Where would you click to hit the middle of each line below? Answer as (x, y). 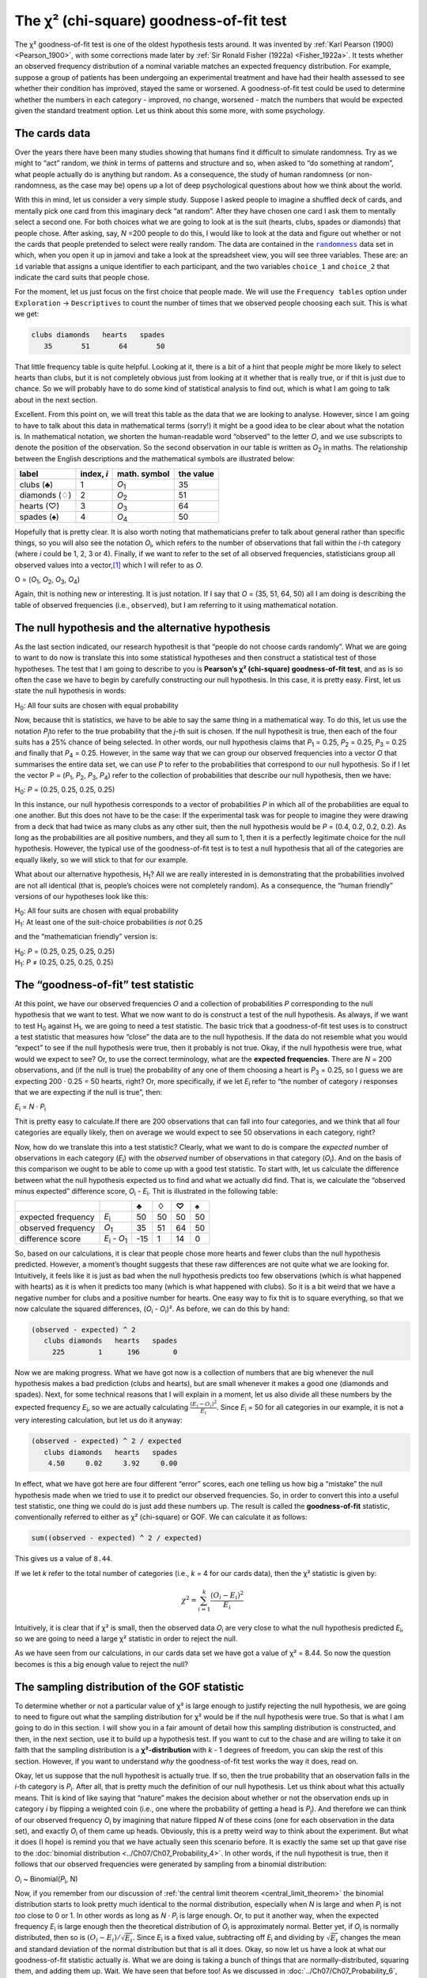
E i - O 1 (116, 1239)
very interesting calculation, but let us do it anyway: (98, 1420)
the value (196, 474)
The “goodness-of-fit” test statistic (104, 985)
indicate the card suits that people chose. (82, 278)
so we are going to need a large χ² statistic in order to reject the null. (126, 1639)
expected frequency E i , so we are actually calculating (102, 1408)
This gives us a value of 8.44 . (64, 1559)
